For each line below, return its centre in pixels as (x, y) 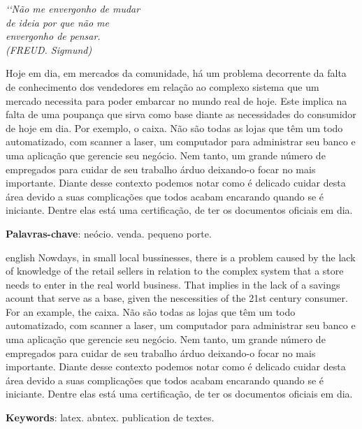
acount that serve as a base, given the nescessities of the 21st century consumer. (177, 298)
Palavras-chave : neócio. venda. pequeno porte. (109, 233)
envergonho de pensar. (53, 36)
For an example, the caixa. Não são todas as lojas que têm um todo (151, 311)
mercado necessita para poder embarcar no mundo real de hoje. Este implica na (176, 100)
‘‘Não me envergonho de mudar (73, 8)
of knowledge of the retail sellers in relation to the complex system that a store (175, 271)
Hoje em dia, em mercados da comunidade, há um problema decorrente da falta (176, 73)
